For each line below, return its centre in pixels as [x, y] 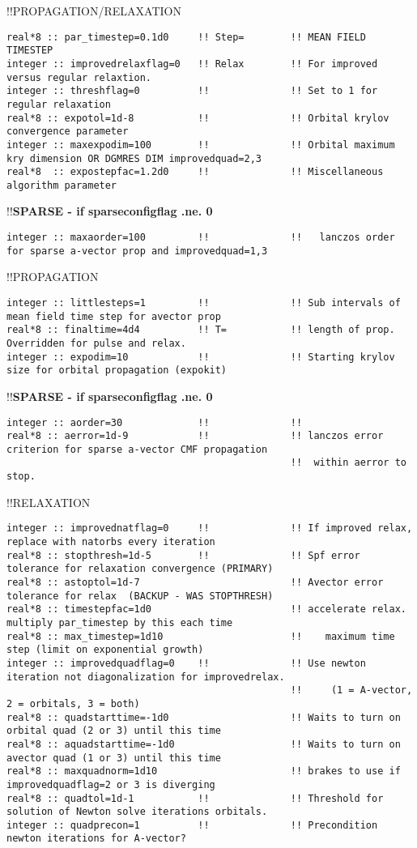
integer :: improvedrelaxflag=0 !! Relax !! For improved [192, 64]
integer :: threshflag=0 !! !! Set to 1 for [192, 91]
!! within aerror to [348, 463]
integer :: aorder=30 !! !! [155, 422]
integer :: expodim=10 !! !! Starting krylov [201, 357]
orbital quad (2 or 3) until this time [114, 731]
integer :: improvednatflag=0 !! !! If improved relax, [210, 528]
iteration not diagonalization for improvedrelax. [146, 677]
